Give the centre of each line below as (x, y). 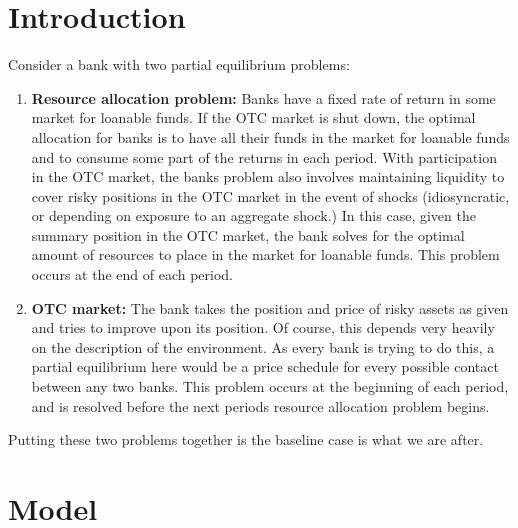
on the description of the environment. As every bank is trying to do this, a (263, 346)
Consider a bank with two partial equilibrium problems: (179, 64)
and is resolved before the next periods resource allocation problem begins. (260, 405)
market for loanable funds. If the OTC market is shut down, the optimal (253, 117)
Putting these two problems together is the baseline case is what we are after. (246, 439)
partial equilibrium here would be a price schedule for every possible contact (265, 366)
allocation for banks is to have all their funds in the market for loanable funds (270, 136)
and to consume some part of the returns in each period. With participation (264, 156)
